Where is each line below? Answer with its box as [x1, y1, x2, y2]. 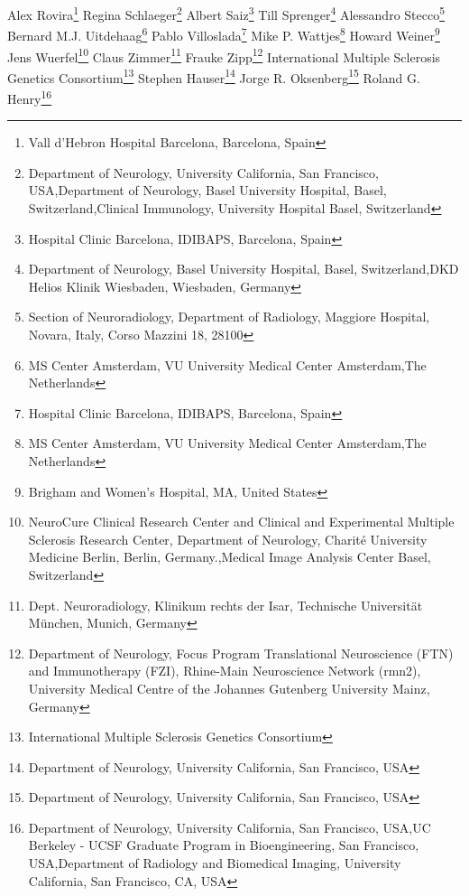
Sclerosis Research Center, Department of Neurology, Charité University [28, 529, 428, 548]
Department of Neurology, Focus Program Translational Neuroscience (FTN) [28, 643, 454, 662]
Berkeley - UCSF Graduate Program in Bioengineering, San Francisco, [28, 835, 419, 854]
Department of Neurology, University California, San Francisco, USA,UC [28, 817, 431, 836]
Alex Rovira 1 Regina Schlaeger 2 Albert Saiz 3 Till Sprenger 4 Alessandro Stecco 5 [7, 3, 446, 23]
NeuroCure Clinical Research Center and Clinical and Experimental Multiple [28, 512, 455, 531]
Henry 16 [7, 87, 52, 107]
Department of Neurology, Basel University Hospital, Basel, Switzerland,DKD [28, 259, 459, 278]
